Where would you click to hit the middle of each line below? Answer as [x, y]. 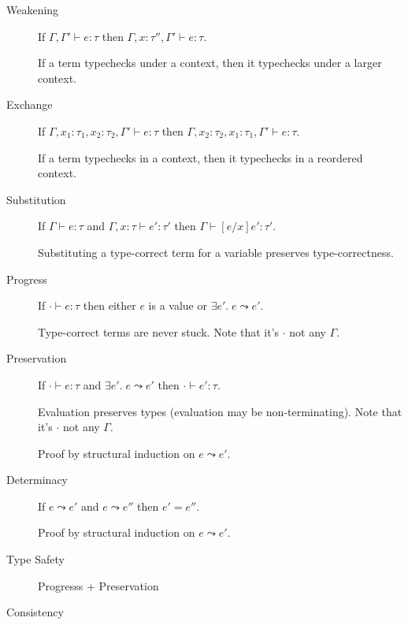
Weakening [33, 9]
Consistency [35, 612]
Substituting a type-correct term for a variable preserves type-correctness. [216, 252]
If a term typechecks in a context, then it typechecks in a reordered [200, 157]
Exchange [30, 104]
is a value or [178, 305]
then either [109, 305]
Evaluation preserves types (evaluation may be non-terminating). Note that [220, 411]
